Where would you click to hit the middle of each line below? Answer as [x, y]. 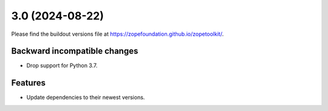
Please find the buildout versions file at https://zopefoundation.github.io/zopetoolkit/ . [118, 34]
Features [28, 83]
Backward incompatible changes [75, 51]
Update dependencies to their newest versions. [86, 98]
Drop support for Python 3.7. [62, 66]
